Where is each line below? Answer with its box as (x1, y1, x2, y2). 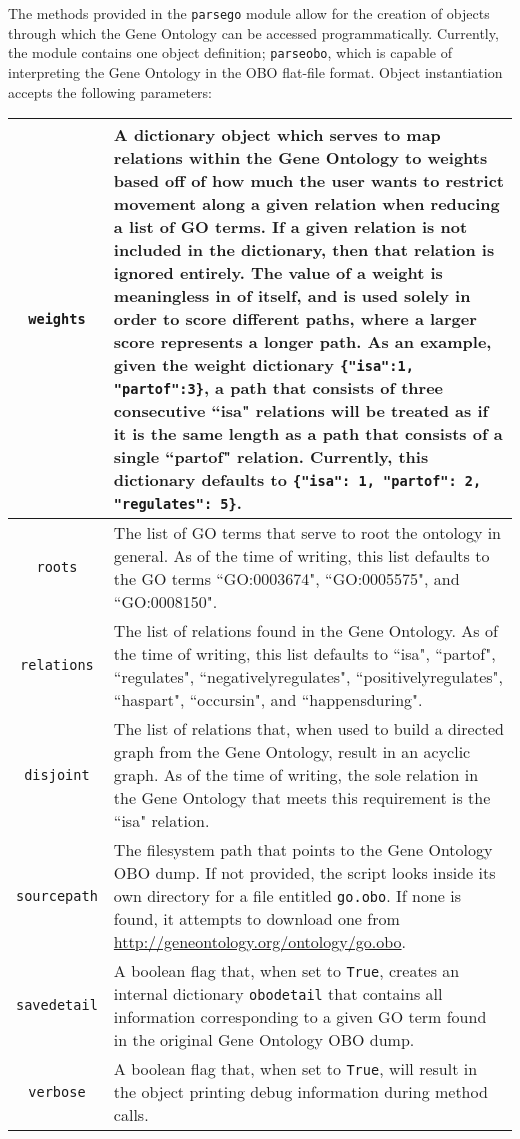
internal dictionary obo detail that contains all (113, 982, 443, 1006)
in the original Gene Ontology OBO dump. (113, 1028, 415, 1052)
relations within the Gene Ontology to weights (113, 146, 488, 170)
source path (16, 887, 98, 904)
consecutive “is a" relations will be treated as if (113, 399, 489, 423)
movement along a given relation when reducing (113, 192, 500, 216)
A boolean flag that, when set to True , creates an (113, 959, 460, 983)
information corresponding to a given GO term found (113, 1005, 487, 1029)
